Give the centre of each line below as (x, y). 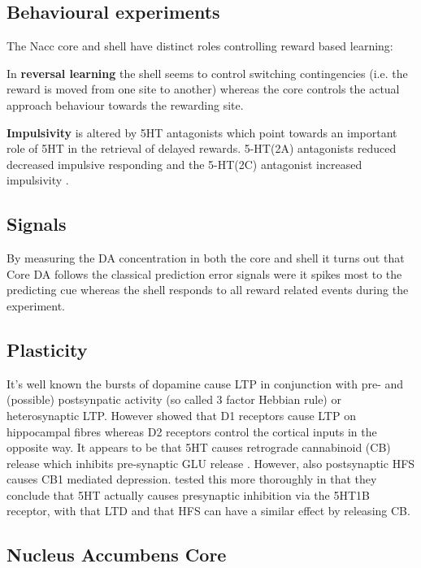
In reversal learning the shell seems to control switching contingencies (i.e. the (207, 73)
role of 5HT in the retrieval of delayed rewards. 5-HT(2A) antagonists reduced (202, 148)
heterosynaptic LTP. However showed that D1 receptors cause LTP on (181, 415)
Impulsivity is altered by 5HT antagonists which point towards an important (202, 132)
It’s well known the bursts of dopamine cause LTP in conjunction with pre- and (205, 383)
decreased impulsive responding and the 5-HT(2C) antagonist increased (184, 164)
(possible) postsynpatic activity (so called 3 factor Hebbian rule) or (174, 399)
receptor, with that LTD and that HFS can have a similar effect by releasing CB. (208, 511)
